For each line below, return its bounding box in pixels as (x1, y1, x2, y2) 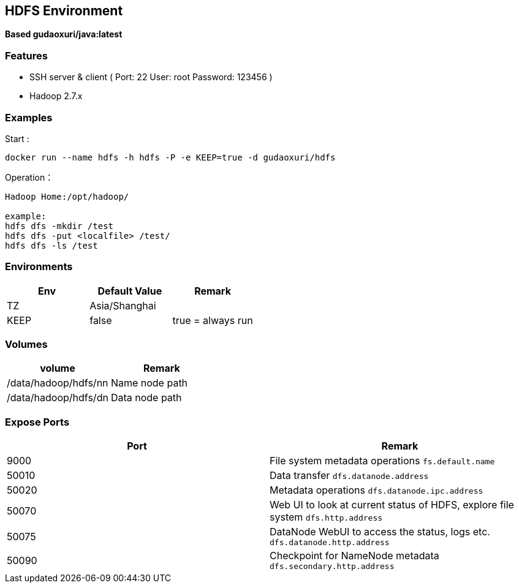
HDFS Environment (5, 3, 123, 18)
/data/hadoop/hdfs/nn (7, 377, 108, 390)
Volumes (5, 338, 48, 351)
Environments (5, 260, 73, 273)
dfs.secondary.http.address (270, 562, 395, 571)
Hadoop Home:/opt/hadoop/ (5, 191, 129, 202)
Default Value (97, 284, 162, 297)
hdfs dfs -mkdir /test (5, 221, 114, 231)
